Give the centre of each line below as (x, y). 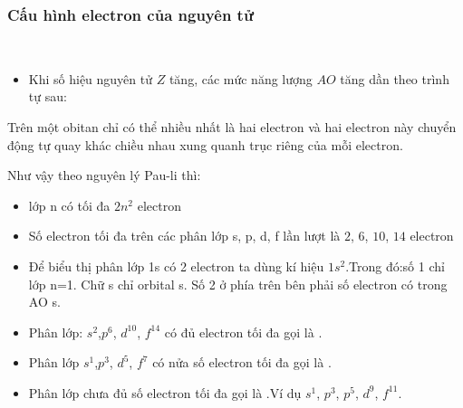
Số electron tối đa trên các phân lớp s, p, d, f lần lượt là (184, 236)
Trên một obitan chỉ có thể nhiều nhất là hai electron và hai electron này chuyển (232, 127)
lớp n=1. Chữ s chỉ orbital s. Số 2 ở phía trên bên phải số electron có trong (238, 284)
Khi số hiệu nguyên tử (91, 78)
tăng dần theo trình (395, 78)
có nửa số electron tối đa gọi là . (242, 362)
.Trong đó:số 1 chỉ (395, 266)
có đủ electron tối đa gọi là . (243, 332)
